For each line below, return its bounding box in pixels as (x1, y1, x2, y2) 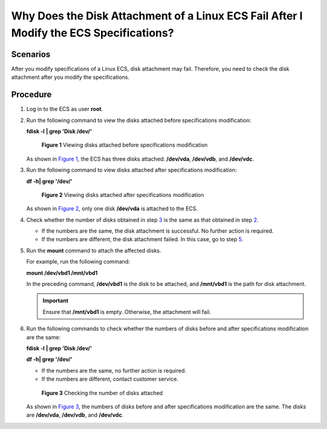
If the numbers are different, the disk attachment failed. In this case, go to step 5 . (41, 236, 243, 243)
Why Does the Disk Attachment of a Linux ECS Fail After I (11, 9, 303, 22)
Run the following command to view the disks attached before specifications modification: (26, 116, 251, 124)
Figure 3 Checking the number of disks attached (41, 389, 163, 396)
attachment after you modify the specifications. (11, 73, 130, 81)
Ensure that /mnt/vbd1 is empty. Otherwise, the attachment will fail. (42, 308, 211, 315)
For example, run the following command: (26, 258, 130, 265)
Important (42, 297, 69, 304)
